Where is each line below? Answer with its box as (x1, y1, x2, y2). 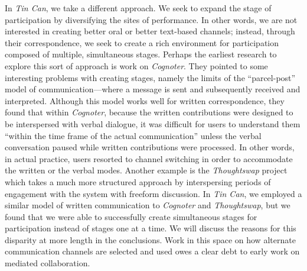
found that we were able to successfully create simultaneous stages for (5, 210, 257, 222)
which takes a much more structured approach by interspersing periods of (5, 175, 271, 188)
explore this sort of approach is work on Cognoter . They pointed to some (5, 59, 268, 72)
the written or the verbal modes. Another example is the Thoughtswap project (5, 164, 288, 176)
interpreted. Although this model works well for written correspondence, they (5, 94, 285, 107)
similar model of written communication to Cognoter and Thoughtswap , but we (5, 199, 290, 211)
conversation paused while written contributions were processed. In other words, (5, 141, 295, 153)
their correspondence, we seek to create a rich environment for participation (5, 36, 279, 49)
